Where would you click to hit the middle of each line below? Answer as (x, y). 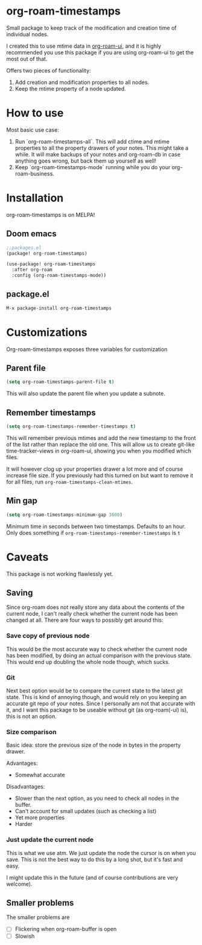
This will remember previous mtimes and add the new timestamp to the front (101, 438)
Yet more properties (40, 818)
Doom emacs (32, 234)
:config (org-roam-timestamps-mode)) (59, 276)
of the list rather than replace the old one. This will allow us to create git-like (100, 444)
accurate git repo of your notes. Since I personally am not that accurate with (101, 704)
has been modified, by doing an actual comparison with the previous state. (99, 655)
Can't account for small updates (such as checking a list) (86, 811)
